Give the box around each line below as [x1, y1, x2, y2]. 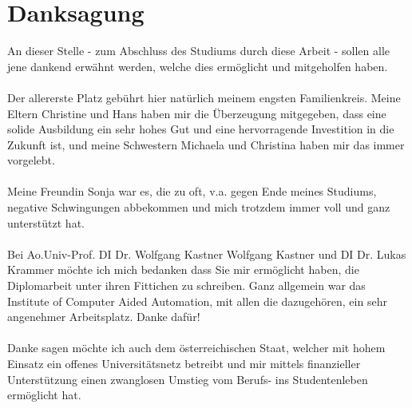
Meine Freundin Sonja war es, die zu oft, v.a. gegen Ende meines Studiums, [7, 183, 377, 200]
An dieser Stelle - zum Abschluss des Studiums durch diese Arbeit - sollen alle [7, 42, 390, 59]
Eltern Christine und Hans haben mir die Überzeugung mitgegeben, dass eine [7, 105, 386, 121]
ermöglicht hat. [7, 386, 81, 403]
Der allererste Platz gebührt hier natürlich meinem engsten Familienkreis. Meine [7, 89, 401, 105]
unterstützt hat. [7, 214, 85, 231]
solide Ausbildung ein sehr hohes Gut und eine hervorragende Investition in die [7, 121, 394, 137]
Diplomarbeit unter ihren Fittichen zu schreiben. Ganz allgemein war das [7, 277, 366, 294]
